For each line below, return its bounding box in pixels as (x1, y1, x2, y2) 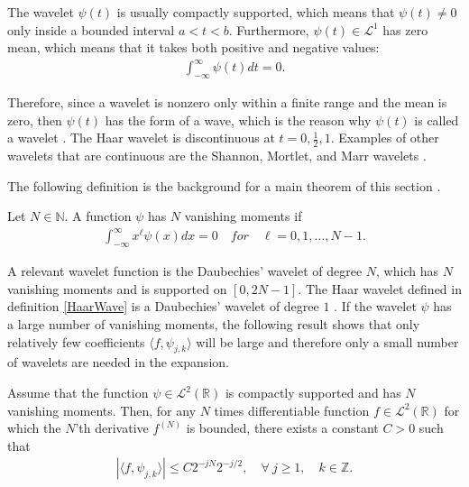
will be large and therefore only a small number (196, 332, 459, 351)
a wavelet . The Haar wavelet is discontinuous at (7, 128, 275, 147)
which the (7, 418, 61, 437)
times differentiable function (214, 400, 370, 419)
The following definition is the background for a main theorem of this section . (7, 176, 441, 195)
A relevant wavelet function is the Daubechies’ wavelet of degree (7, 262, 363, 280)
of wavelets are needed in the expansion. (7, 353, 229, 372)
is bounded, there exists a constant (186, 418, 379, 437)
